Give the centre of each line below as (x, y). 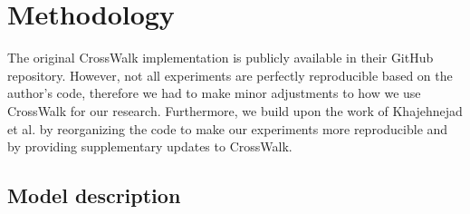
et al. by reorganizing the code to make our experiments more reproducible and (228, 128)
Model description (94, 195)
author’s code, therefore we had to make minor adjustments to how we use (214, 93)
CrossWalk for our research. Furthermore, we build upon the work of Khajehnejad (235, 110)
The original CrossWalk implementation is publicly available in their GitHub (221, 58)
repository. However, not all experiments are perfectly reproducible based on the (230, 75)
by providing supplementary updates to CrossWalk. (150, 146)
